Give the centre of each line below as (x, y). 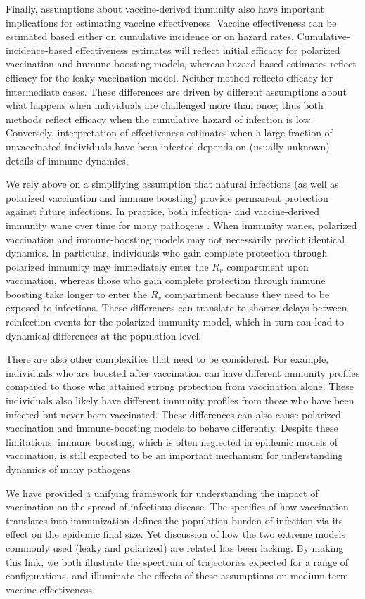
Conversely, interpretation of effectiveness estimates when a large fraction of (169, 133)
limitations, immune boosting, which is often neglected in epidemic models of (172, 441)
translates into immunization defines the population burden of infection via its (174, 520)
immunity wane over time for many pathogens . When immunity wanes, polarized (181, 225)
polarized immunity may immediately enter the (107, 266)
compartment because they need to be (247, 294)
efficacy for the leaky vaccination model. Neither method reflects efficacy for (169, 77)
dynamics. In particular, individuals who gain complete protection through (167, 253)
